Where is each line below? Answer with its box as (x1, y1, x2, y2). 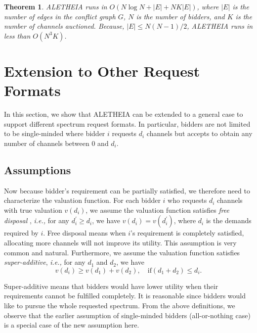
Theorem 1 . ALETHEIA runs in (4, 1, 107, 11)
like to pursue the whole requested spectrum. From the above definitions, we (4, 300, 235, 311)
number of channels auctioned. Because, (4, 21, 125, 31)
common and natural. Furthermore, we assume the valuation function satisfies (4, 247, 240, 257)
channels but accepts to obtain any (146, 128, 253, 139)
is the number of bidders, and (136, 11, 225, 21)
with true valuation (4, 204, 62, 215)
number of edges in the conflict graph (4, 11, 116, 21)
